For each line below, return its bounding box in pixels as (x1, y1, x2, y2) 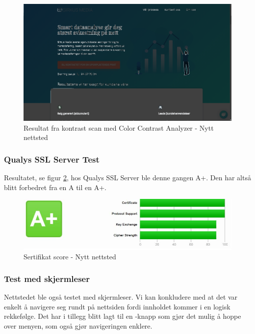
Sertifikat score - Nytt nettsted (24, 251, 116, 262)
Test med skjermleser (4, 272, 90, 284)
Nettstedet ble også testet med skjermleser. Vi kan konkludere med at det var (4, 292, 238, 302)
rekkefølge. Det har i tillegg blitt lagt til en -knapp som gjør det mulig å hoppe (4, 311, 241, 321)
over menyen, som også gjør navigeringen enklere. (4, 320, 153, 331)
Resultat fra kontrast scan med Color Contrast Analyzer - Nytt (24, 122, 214, 133)
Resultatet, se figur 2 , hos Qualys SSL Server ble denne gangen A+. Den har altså (4, 172, 251, 183)
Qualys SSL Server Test (4, 153, 100, 165)
